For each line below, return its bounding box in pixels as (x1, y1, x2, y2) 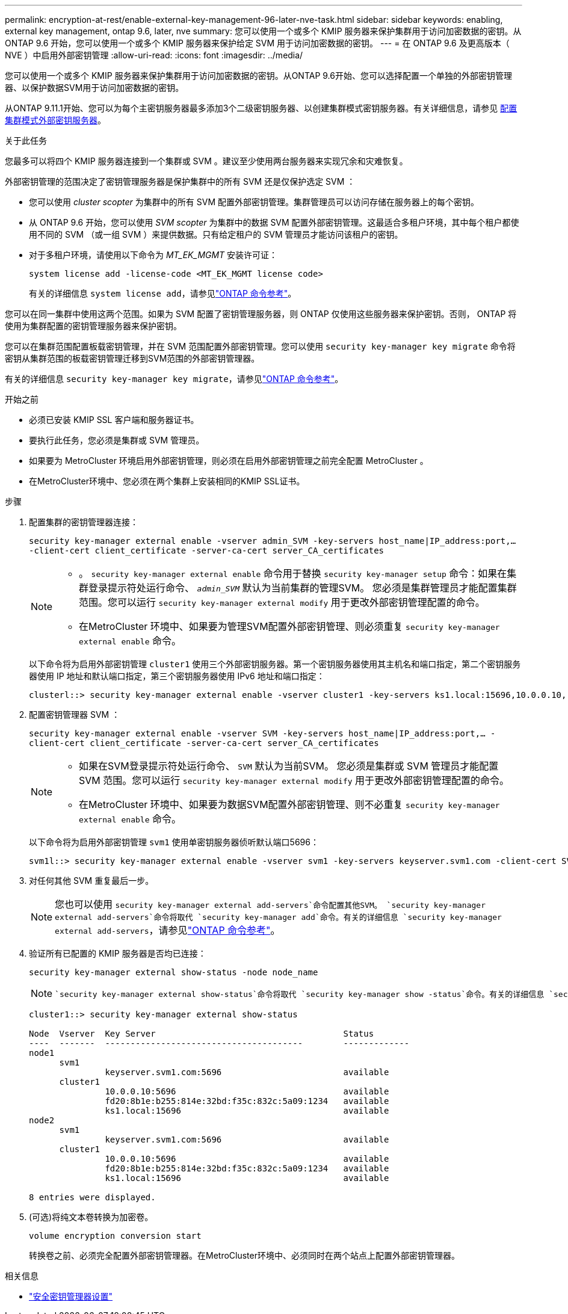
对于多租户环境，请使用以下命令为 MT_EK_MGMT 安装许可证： (29, 250, 278, 260)
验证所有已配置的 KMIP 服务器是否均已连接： (29, 948, 206, 958)
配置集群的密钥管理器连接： (29, 517, 138, 527)
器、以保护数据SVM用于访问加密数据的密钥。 (5, 82, 184, 93)
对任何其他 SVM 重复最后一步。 (29, 875, 154, 886)
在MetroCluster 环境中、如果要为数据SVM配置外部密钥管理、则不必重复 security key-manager (79, 798, 500, 810)
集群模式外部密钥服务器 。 (5, 115, 106, 125)
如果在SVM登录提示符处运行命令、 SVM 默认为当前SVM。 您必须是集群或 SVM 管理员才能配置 (79, 760, 499, 772)
